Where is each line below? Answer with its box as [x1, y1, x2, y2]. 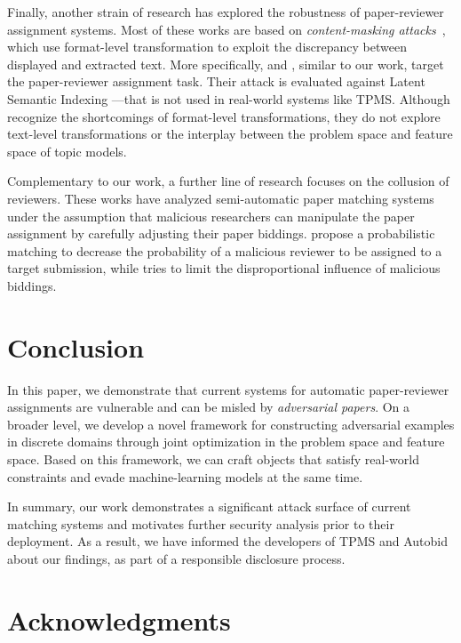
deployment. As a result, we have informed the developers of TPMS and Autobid [7, 532, 448, 551]
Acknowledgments [7, 601, 231, 638]
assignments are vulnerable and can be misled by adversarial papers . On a [7, 398, 410, 416]
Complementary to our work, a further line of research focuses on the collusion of [7, 172, 449, 190]
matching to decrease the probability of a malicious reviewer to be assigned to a [7, 241, 442, 260]
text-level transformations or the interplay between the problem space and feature [7, 125, 453, 143]
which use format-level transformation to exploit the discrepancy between [7, 37, 407, 56]
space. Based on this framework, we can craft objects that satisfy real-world [7, 450, 419, 468]
